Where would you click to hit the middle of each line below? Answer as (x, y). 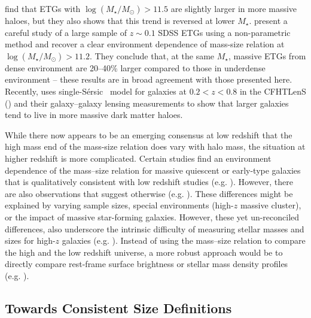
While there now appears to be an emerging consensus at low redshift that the (149, 134)
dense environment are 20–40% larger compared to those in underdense (135, 67)
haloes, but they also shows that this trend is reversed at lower (120, 20)
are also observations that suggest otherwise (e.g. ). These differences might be (149, 193)
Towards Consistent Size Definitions (118, 308)
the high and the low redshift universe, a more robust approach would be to (144, 252)
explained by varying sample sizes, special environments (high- (119, 205)
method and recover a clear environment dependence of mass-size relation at (145, 44)
